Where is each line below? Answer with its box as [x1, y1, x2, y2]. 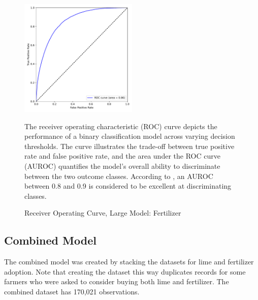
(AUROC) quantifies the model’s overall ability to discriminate [24, 160, 220, 171]
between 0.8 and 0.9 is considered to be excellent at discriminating [24, 181, 232, 191]
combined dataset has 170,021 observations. [4, 286, 140, 296]
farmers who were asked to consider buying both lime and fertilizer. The [4, 276, 229, 287]
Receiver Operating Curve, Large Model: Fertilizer [24, 207, 181, 218]
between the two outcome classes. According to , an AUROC [24, 170, 213, 181]
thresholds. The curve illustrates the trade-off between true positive [24, 140, 235, 151]
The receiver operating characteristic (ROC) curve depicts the [24, 121, 217, 131]
